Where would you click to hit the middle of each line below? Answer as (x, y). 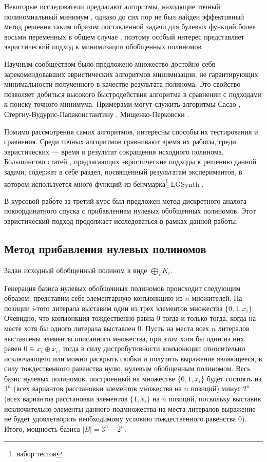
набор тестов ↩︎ (39, 454)
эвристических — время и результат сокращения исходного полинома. (114, 151)
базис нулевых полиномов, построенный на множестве (90, 378)
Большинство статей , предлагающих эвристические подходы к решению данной (130, 161)
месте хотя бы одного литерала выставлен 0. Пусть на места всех (107, 328)
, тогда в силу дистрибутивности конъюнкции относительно (152, 348)
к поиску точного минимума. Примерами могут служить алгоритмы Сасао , (122, 104)
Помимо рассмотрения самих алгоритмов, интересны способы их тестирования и (131, 131)
